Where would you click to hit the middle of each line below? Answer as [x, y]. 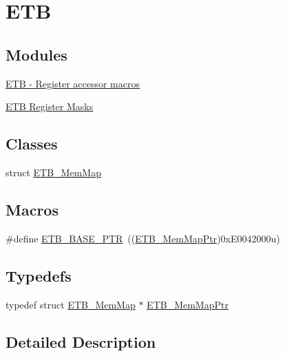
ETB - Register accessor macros [73, 83]
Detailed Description [81, 341]
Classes [32, 144]
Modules [36, 54]
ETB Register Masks [50, 106]
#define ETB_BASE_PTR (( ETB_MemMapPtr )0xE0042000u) [143, 238]
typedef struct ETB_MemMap [71, 304]
